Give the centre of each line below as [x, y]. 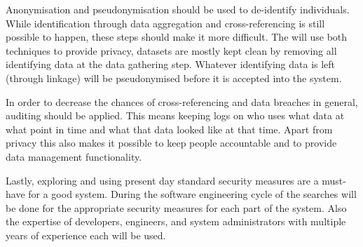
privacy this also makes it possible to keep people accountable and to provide [171, 143]
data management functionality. [74, 156]
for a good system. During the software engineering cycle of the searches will [192, 194]
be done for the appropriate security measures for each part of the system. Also [176, 207]
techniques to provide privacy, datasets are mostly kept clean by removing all [171, 50]
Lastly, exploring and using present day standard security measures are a [162, 180]
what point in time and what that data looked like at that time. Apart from [169, 129]
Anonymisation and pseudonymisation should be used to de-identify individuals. [178, 9]
